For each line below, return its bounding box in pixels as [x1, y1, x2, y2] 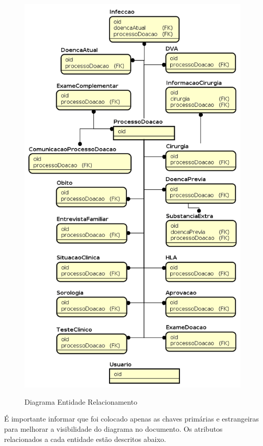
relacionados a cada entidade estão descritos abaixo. [4, 433, 166, 444]
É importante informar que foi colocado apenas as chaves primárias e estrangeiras [4, 413, 259, 424]
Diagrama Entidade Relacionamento [24, 396, 138, 407]
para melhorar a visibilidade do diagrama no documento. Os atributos [4, 423, 223, 434]
